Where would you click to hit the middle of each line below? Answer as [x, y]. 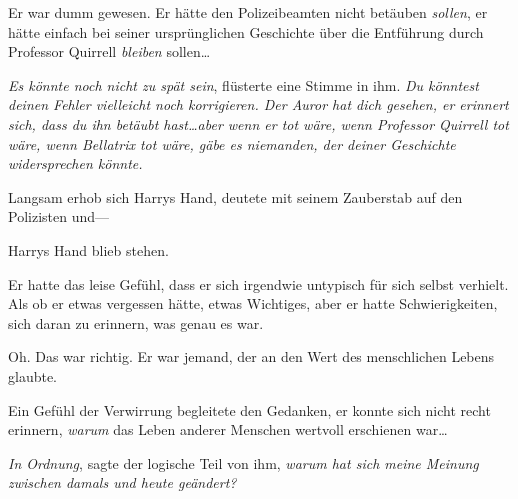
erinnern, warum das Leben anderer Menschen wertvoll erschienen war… [228, 429]
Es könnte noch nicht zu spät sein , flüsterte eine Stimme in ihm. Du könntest [243, 84]
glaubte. [33, 375]
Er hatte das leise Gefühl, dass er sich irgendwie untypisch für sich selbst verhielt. [258, 283]
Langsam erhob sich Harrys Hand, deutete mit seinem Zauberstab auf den [235, 196]
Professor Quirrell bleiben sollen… [109, 51]
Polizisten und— [59, 216]
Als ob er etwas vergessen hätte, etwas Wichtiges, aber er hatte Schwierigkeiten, [253, 303]
